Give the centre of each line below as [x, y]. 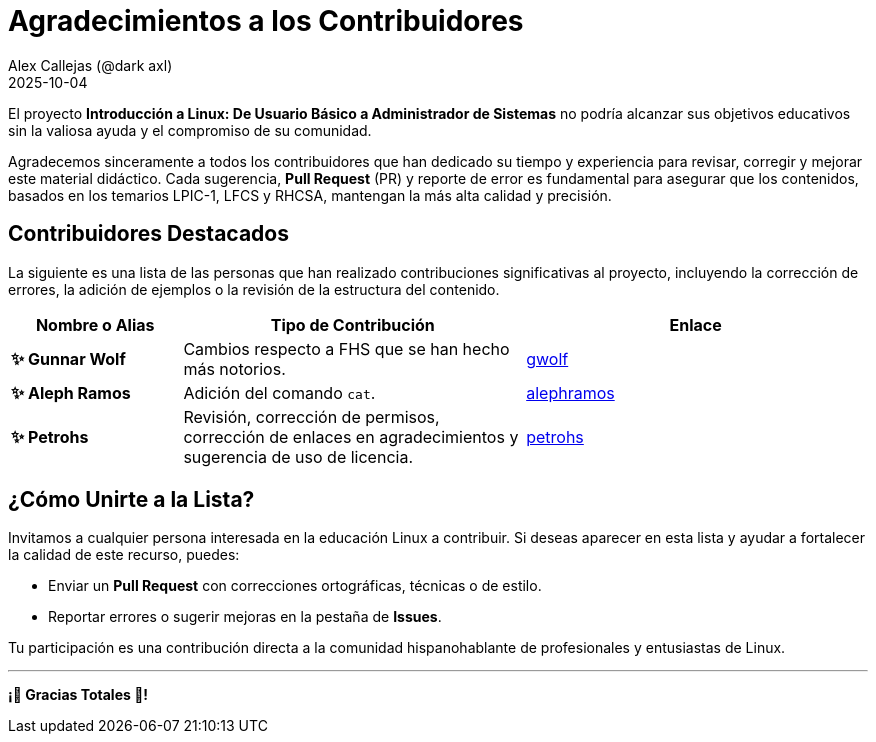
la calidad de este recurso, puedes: [124, 555]
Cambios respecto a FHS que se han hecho [346, 348]
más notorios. [234, 368]
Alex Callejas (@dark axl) [90, 65]
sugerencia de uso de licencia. [298, 456]
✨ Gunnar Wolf [68, 358]
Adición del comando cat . [279, 392]
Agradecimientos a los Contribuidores [266, 21]
